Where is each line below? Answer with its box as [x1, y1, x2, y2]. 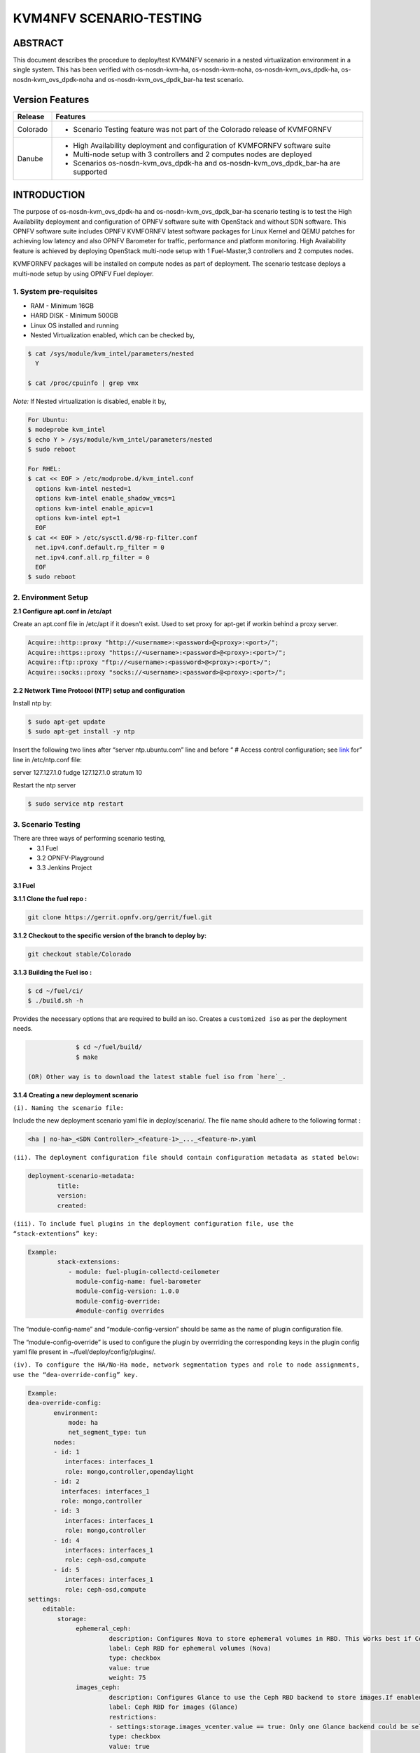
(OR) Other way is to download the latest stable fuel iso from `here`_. [27, 1073, 286, 1081]
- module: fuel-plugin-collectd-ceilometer [68, 1268, 220, 1275]
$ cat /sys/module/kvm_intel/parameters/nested [27, 349, 194, 358]
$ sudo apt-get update [27, 717, 106, 726]
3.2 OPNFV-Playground [36, 853, 104, 862]
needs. [13, 1024, 33, 1033]
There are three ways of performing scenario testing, [13, 834, 166, 843]
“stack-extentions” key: [13, 1229, 98, 1238]
